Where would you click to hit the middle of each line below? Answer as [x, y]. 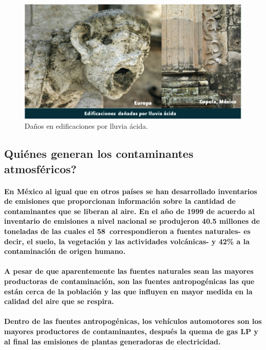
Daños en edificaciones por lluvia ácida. [86, 126]
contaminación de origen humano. [65, 251]
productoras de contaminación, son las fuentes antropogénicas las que [129, 281]
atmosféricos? [40, 168]
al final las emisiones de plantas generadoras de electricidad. [113, 341]
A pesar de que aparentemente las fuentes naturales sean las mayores [129, 271]
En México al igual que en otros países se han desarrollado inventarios [131, 191]
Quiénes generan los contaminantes [99, 154]
